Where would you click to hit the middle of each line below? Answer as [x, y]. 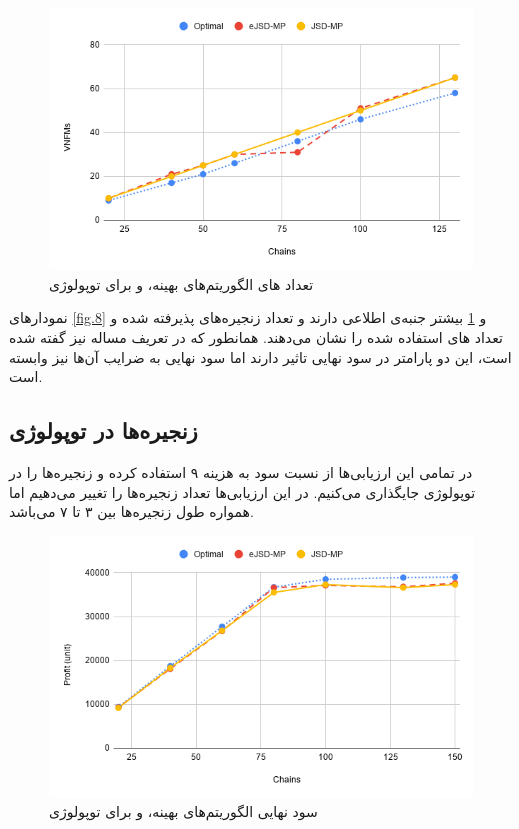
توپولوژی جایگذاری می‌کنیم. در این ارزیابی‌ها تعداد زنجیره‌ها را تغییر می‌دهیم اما [242, 491]
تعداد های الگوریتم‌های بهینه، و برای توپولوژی [181, 283]
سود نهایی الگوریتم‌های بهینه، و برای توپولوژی [183, 811]
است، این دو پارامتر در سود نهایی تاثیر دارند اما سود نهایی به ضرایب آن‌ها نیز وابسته [260, 356]
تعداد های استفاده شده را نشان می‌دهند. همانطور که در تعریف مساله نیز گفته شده [256, 336]
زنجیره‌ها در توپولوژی [103, 430]
